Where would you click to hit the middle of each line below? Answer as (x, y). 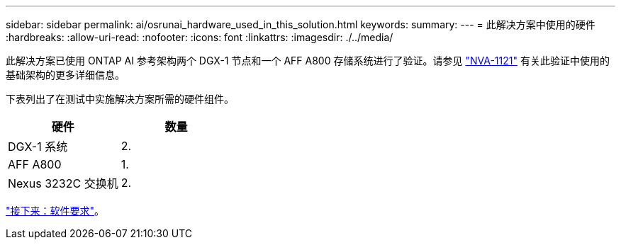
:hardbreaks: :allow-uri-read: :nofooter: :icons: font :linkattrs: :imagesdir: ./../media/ (200, 37)
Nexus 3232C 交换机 (63, 183)
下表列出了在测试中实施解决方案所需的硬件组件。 (120, 99)
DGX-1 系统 (38, 147)
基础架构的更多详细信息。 (65, 75)
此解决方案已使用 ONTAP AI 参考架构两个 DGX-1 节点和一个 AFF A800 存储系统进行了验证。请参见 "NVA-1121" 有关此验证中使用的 (308, 61)
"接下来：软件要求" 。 (55, 211)
